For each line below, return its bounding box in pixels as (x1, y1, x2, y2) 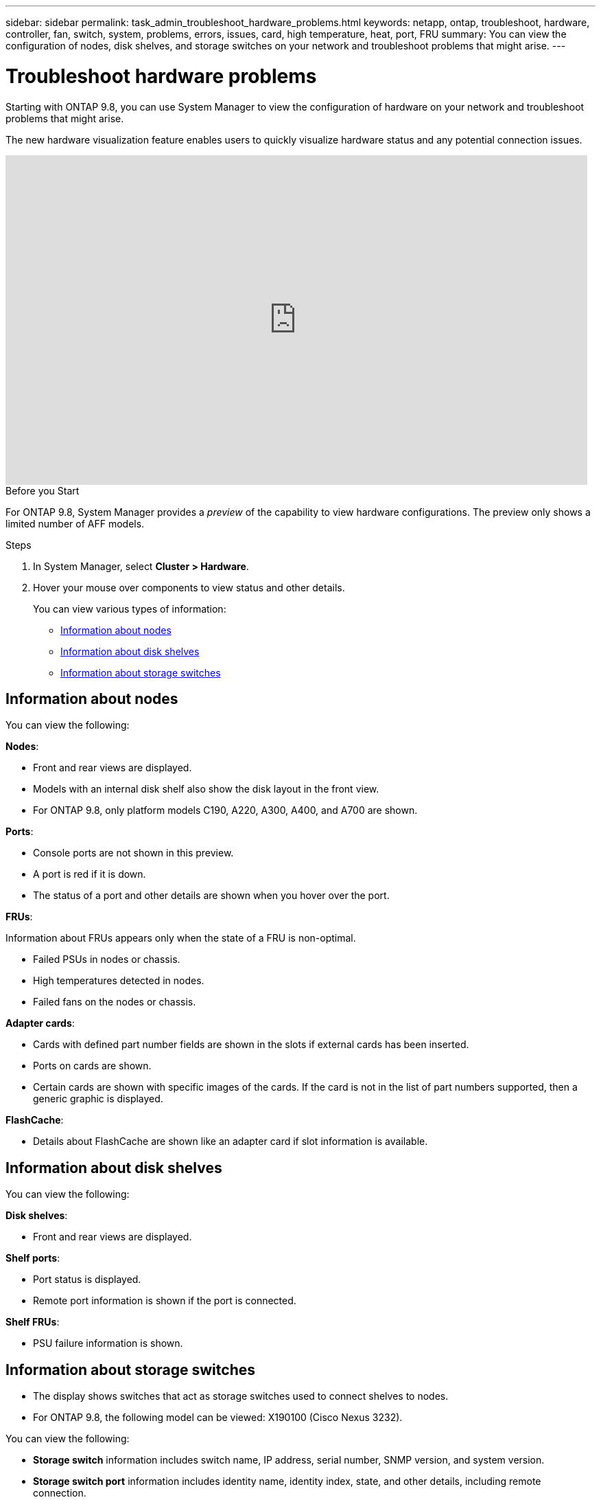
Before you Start (5, 484, 80, 497)
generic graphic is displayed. (33, 1093, 163, 1105)
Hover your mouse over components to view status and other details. (33, 581, 345, 593)
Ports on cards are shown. (33, 1060, 152, 1072)
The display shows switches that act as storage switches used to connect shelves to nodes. (33, 1390, 449, 1402)
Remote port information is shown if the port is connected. (33, 1295, 296, 1307)
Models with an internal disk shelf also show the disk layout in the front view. (33, 783, 379, 795)
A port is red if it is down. (33, 868, 146, 880)
